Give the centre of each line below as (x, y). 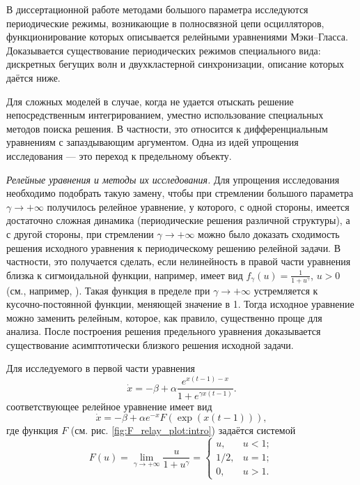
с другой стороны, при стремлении (80, 233)
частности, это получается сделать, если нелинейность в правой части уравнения (179, 261)
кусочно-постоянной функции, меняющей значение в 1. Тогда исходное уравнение (180, 304)
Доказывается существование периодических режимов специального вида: (164, 50)
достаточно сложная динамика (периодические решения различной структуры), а (178, 220)
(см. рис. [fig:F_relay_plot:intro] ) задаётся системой (183, 430)
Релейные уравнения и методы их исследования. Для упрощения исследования (173, 179)
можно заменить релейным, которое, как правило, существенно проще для (164, 317)
